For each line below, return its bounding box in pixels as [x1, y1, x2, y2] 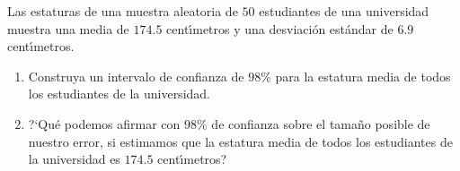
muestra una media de [7, 19, 129, 38]
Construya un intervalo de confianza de [28, 66, 244, 85]
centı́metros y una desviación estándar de [166, 19, 394, 38]
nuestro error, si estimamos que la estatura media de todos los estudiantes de [28, 132, 453, 150]
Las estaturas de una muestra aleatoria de [7, 2, 238, 20]
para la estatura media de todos [275, 66, 451, 85]
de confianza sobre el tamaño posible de [211, 114, 430, 133]
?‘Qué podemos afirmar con [28, 114, 181, 133]
